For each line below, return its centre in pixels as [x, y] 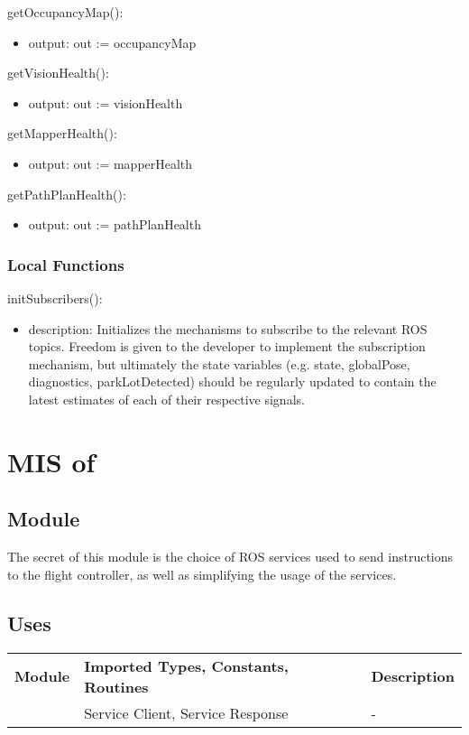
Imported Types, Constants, [186, 665]
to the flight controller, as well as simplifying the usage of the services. [202, 574]
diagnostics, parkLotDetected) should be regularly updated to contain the [232, 381]
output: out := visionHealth [106, 102]
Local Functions [66, 264]
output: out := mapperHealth [110, 163]
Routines [116, 686]
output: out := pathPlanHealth [115, 224]
